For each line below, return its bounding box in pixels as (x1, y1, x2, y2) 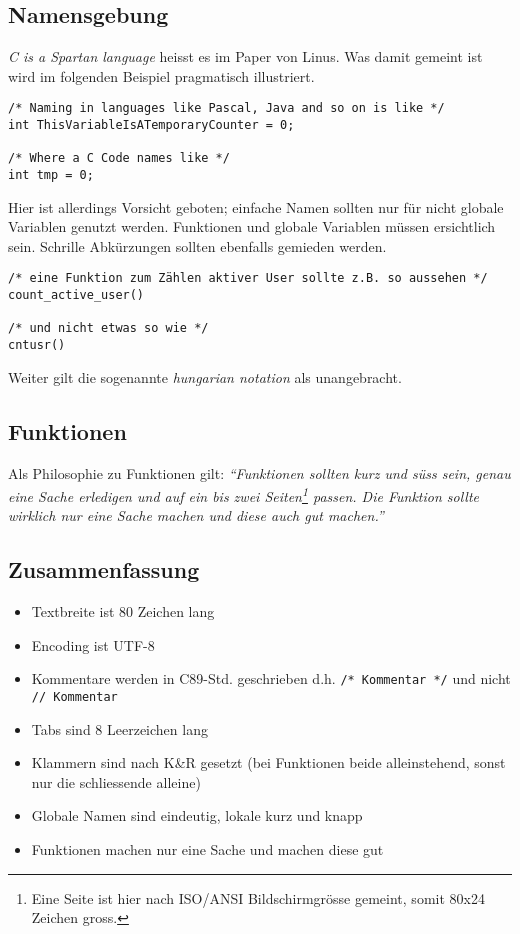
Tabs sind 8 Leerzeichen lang (31, 718, 208, 739)
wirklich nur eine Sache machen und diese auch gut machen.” (8, 505, 384, 526)
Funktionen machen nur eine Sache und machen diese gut (31, 839, 384, 860)
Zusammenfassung (8, 554, 200, 585)
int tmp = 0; (8, 168, 94, 183)
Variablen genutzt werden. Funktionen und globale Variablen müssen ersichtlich (8, 216, 496, 237)
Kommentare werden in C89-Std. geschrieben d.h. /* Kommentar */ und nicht (31, 668, 511, 689)
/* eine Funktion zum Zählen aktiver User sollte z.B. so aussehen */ (8, 271, 488, 286)
